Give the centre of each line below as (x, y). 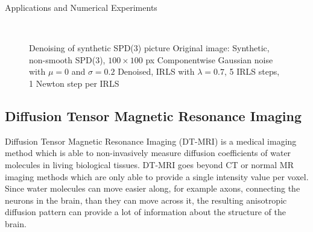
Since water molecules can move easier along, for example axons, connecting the (153, 188)
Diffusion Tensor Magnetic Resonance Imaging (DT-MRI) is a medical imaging (151, 141)
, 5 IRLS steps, (252, 71)
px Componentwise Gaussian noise (209, 59)
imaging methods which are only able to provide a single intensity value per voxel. (157, 176)
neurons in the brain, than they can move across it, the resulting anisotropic (146, 200)
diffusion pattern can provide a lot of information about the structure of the (145, 212)
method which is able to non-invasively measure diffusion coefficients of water (148, 153)
